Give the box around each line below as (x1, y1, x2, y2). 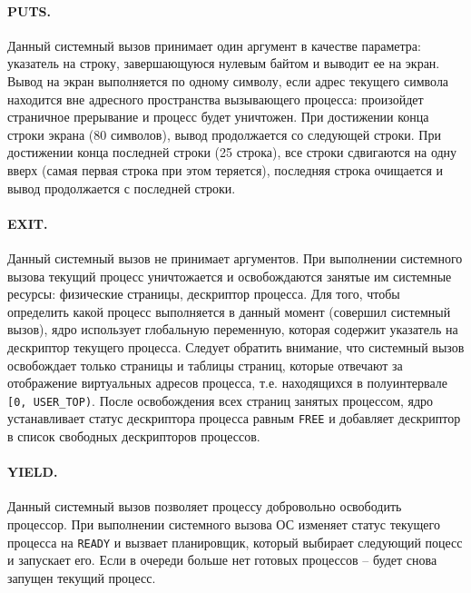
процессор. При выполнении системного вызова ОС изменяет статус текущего (7, 514, 440, 533)
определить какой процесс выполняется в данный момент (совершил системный (7, 301, 451, 321)
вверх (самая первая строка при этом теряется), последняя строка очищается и (7, 160, 443, 179)
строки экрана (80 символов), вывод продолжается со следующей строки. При (7, 124, 441, 143)
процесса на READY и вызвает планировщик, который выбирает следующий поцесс (7, 532, 463, 551)
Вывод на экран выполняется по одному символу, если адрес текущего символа (7, 71, 449, 90)
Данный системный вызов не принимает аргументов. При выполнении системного (7, 248, 463, 267)
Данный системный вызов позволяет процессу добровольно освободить (7, 497, 402, 516)
